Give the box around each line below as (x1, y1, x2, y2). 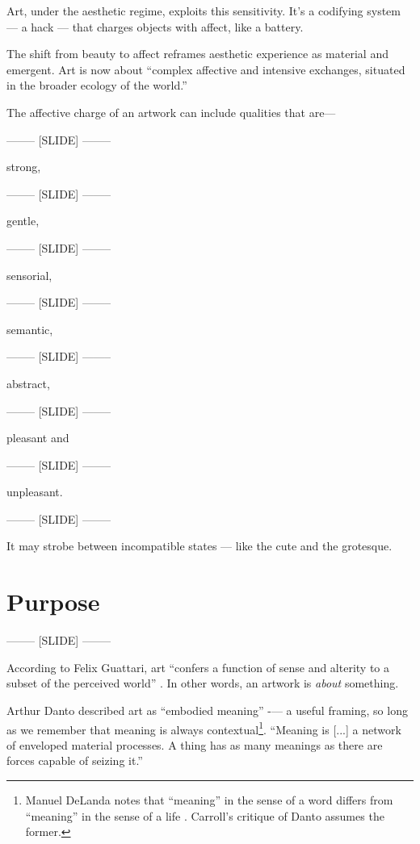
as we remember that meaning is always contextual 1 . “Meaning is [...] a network (6, 718, 401, 737)
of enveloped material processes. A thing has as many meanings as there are (6, 736, 383, 753)
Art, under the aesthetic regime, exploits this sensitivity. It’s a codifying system (6, 2, 401, 19)
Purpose (6, 585, 100, 618)
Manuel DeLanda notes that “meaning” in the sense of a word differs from (25, 792, 393, 808)
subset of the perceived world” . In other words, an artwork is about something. (6, 675, 399, 691)
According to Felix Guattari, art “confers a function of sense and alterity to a (6, 658, 390, 675)
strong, (6, 158, 41, 175)
